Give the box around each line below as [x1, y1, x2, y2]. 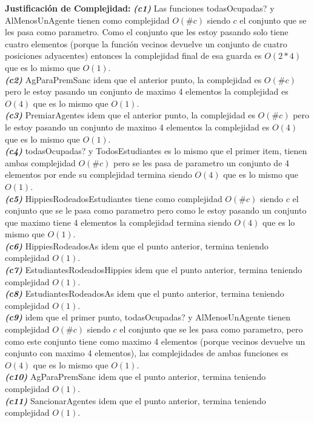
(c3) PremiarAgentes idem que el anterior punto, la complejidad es [5, 109, 255, 121]
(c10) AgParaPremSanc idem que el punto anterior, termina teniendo [5, 370, 266, 383]
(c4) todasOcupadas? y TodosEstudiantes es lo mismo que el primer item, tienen [5, 144, 307, 157]
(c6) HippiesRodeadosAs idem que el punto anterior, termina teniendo [5, 239, 269, 252]
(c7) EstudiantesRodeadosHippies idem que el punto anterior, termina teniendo [5, 263, 302, 276]
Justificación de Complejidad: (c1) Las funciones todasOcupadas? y [5, 2, 275, 14]
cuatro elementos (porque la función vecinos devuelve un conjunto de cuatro [5, 37, 287, 50]
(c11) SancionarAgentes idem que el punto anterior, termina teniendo [5, 394, 266, 407]
